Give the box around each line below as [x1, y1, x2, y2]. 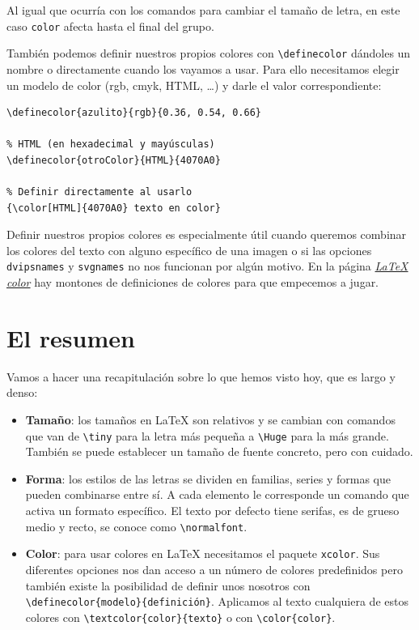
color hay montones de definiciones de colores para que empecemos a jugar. [6, 274, 379, 291]
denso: [6, 384, 38, 401]
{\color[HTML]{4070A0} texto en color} [6, 202, 221, 214]
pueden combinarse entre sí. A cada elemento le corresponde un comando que [25, 486, 409, 503]
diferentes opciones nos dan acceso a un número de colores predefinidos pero [25, 560, 403, 577]
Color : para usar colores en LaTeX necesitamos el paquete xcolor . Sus [25, 545, 380, 562]
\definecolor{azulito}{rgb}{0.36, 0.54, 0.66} [6, 107, 261, 119]
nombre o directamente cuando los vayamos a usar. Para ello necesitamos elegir [6, 60, 400, 77]
